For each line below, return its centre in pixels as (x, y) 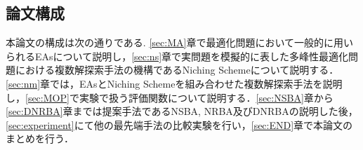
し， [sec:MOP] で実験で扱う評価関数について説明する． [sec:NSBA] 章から (170, 97)
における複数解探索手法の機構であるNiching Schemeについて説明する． (177, 70)
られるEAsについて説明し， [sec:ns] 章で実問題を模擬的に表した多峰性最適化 (177, 56)
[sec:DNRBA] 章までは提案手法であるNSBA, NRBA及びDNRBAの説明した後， (182, 111)
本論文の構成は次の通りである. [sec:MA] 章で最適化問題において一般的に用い (179, 42)
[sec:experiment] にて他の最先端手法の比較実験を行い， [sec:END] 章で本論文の (179, 124)
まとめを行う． (40, 138)
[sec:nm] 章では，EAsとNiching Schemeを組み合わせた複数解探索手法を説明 (174, 83)
